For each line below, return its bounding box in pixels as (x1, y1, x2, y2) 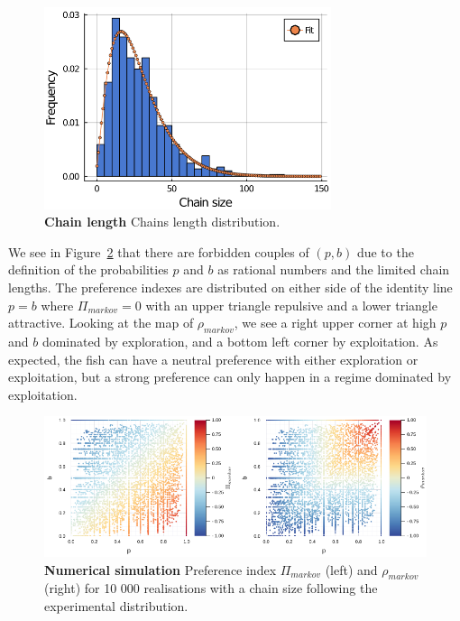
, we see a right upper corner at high (234, 313, 437, 332)
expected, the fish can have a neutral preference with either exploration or (8, 349, 419, 368)
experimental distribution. (44, 597, 189, 616)
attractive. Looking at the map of (8, 313, 194, 332)
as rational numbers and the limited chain (217, 260, 450, 279)
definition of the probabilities (8, 260, 169, 279)
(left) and (325, 560, 378, 579)
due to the (356, 242, 414, 261)
